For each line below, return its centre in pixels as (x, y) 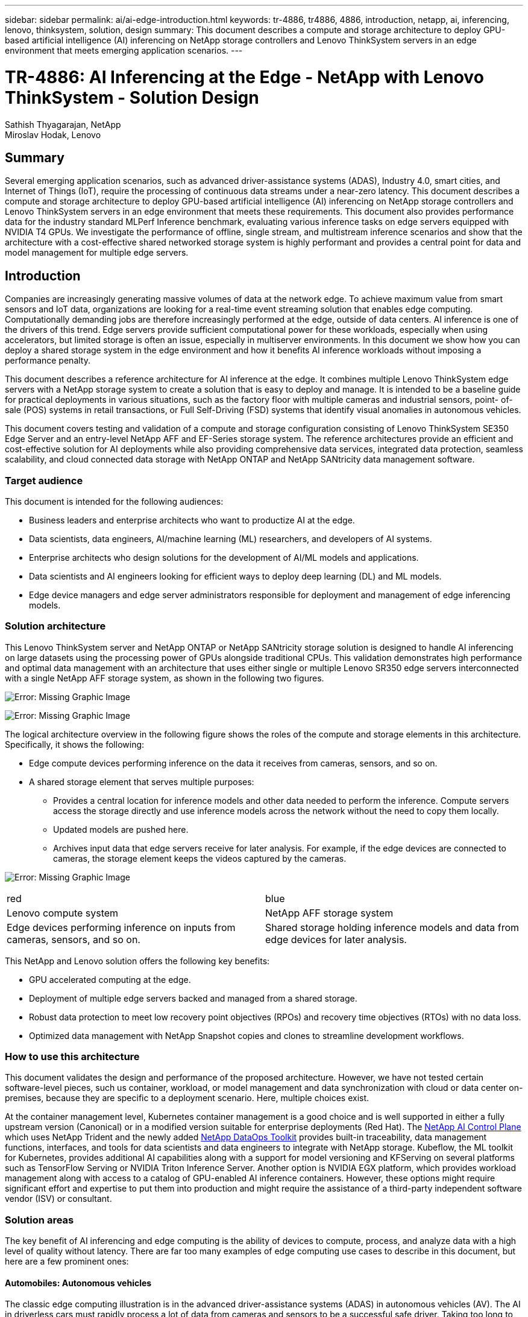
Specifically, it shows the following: (75, 744)
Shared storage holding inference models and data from (392, 927)
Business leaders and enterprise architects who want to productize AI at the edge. (192, 520)
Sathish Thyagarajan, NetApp (63, 124)
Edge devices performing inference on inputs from (121, 927)
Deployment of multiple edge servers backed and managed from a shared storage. (193, 998)
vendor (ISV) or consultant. (58, 1199)
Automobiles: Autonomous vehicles (78, 1283)
